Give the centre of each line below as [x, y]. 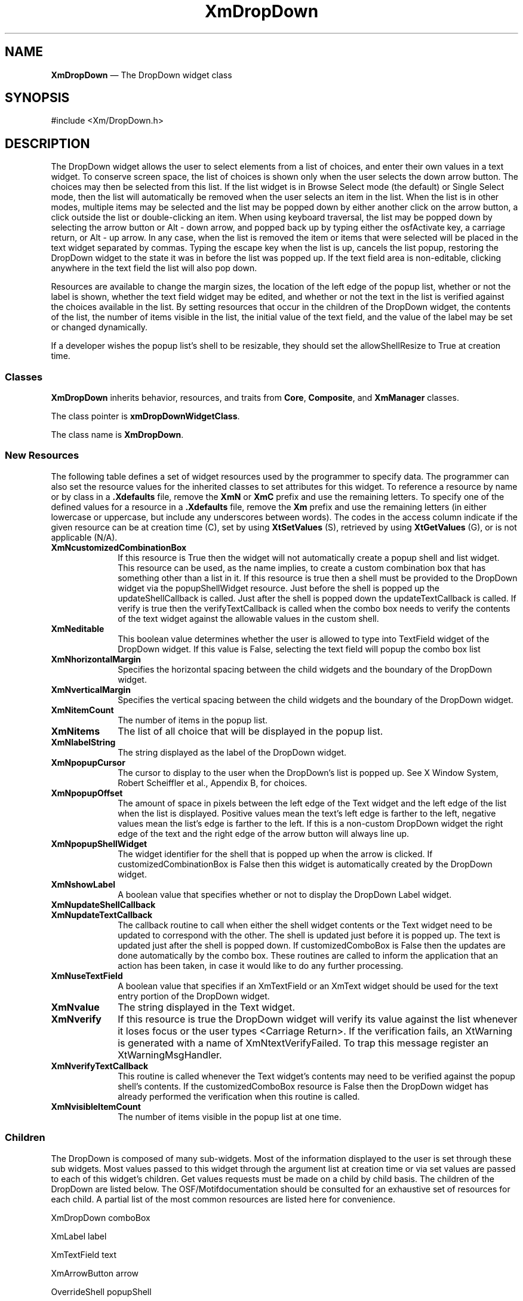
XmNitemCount [82, 710]
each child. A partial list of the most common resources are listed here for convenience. [223, 1199]
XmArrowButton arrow [95, 1273]
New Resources [42, 455]
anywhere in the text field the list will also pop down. [154, 268]
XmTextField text [84, 1254]
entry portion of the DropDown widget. [194, 996]
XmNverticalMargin [91, 689]
